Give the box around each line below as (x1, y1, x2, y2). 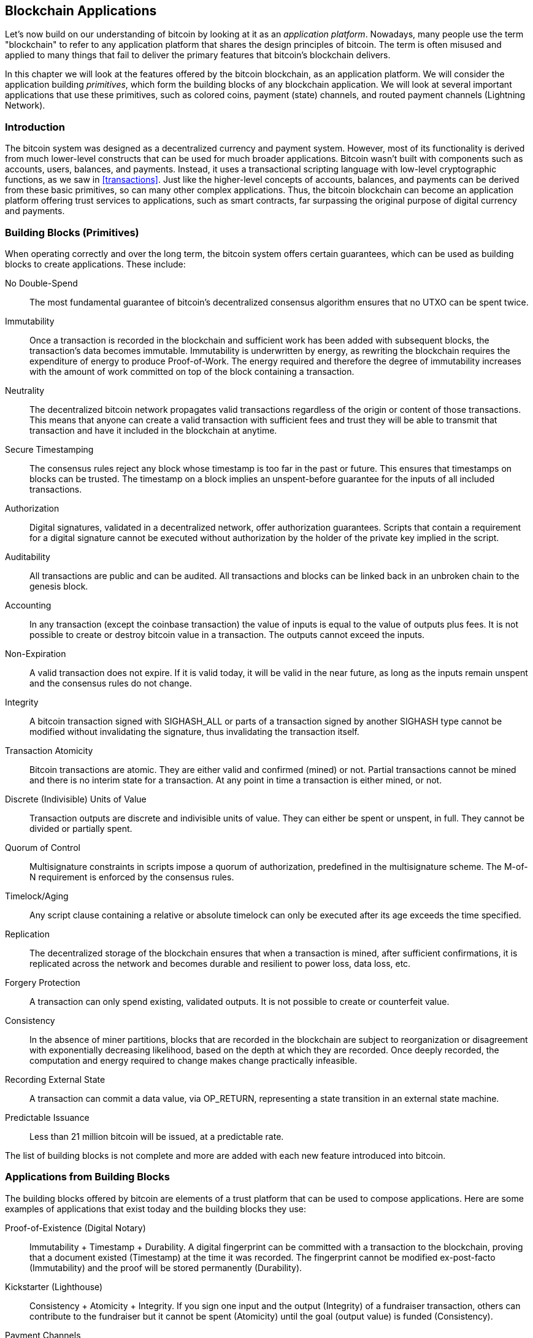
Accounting (5, 599, 52, 610)
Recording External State (5, 1074, 105, 1085)
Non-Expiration (5, 648, 66, 659)
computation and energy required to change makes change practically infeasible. (29, 1055, 358, 1066)
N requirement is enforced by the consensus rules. (29, 871, 234, 882)
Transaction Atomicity (5, 745, 93, 756)
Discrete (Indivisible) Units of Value (5, 793, 147, 804)
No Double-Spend (5, 277, 78, 288)
